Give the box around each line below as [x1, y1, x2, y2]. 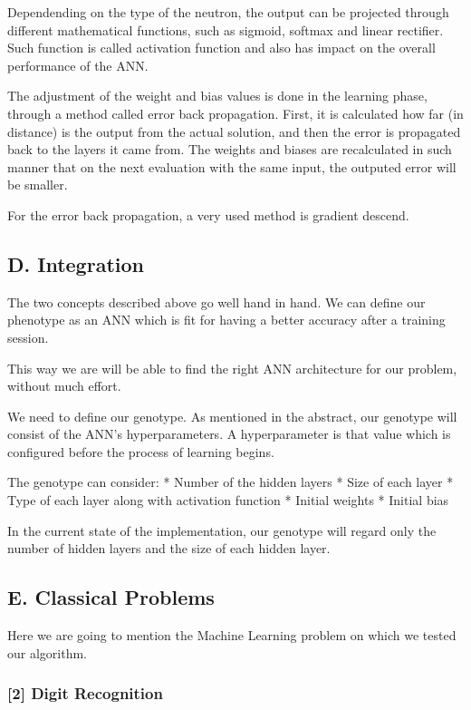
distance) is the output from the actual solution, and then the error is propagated [7, 122, 461, 141]
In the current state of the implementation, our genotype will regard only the [7, 520, 437, 540]
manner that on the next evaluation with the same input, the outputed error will [7, 157, 457, 176]
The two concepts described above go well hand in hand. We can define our [7, 292, 426, 311]
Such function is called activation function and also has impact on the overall [7, 38, 436, 57]
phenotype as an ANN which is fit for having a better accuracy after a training [7, 310, 446, 329]
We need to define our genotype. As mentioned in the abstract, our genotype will [7, 406, 457, 425]
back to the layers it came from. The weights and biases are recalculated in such [7, 140, 452, 159]
